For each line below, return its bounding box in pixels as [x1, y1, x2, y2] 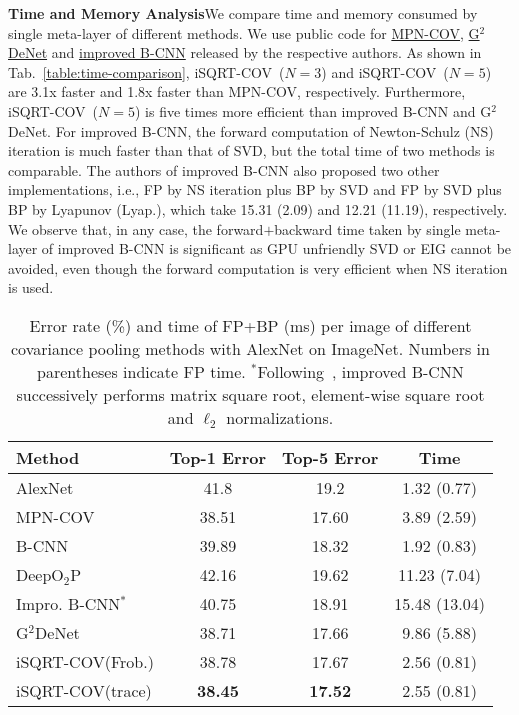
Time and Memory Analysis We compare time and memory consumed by [8, 3, 478, 23]
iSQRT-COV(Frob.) [16, 649, 154, 673]
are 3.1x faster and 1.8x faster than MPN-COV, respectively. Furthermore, [8, 81, 466, 102]
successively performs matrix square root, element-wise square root [16, 382, 485, 406]
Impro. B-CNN [16, 591, 121, 615]
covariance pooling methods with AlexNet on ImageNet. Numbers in [11, 336, 490, 360]
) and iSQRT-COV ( [321, 61, 449, 82]
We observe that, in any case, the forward [8, 218, 264, 239]
